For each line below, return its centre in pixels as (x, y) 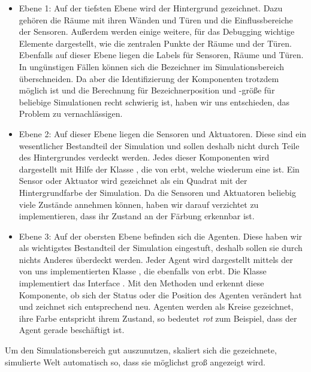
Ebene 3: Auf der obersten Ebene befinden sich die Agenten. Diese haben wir (161, 236)
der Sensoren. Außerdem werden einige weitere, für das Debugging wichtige (157, 31)
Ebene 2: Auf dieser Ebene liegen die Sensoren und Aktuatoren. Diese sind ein (163, 133)
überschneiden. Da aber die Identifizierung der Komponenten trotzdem (149, 78)
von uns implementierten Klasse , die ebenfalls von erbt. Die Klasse (143, 271)
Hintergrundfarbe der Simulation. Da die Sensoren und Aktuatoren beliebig (158, 192)
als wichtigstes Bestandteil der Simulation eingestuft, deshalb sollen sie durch (161, 248)
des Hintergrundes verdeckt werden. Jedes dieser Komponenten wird (144, 157)
